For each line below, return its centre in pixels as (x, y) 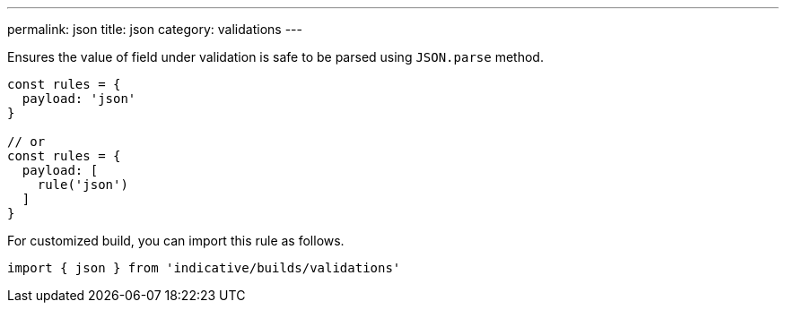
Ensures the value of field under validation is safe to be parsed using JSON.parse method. (275, 57)
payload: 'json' (79, 99)
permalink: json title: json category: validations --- (155, 29)
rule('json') (83, 185)
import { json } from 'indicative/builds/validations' (204, 268)
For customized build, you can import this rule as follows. (176, 241)
